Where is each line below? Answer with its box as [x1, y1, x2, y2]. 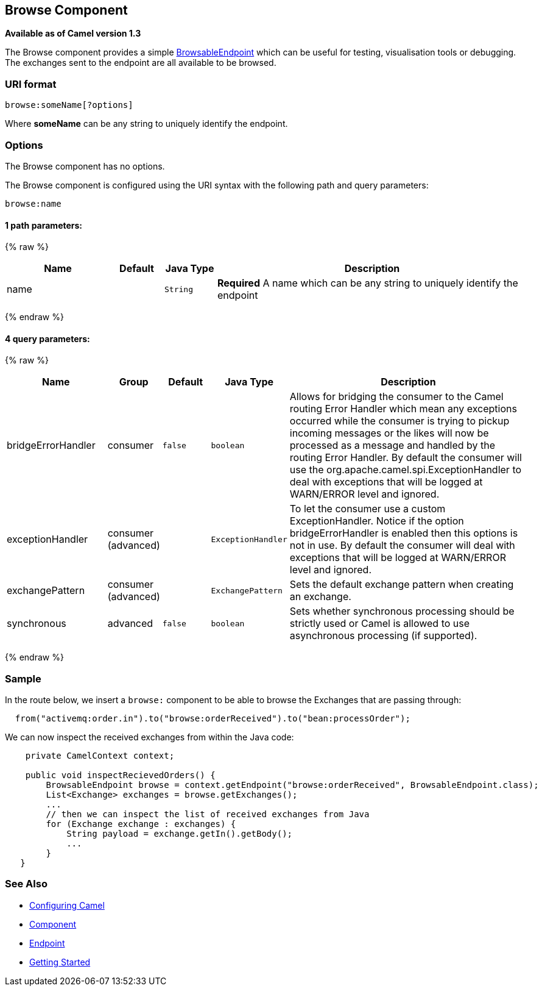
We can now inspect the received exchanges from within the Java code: [5, 732, 294, 743]
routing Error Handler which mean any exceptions [289, 402, 517, 415]
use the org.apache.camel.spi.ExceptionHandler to [289, 463, 522, 476]
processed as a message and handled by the [289, 439, 496, 452]
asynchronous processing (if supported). [289, 629, 477, 642]
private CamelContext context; [25, 751, 175, 761]
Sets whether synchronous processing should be [289, 605, 515, 618]
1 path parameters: [5, 220, 83, 231]
